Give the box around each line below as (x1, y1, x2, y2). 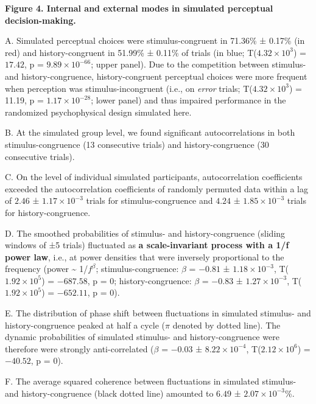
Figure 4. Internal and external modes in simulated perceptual (5, 2, 273, 14)
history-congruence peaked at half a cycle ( (5, 318, 166, 331)
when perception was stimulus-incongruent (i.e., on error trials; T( (5, 82, 253, 94)
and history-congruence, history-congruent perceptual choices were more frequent (5, 69, 307, 82)
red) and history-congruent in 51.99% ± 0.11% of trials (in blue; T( (5, 46, 257, 58)
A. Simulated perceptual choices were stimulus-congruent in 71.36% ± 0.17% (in (5, 34, 305, 47)
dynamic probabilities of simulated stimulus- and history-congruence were (5, 330, 279, 343)
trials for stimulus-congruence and (86, 194, 213, 207)
